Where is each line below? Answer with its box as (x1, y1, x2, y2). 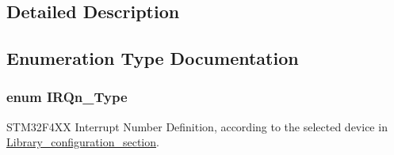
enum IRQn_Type (6, 87, 128, 107)
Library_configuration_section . (6, 134, 159, 150)
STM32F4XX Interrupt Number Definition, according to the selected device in (6, 118, 388, 134)
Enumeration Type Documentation (6, 46, 299, 70)
